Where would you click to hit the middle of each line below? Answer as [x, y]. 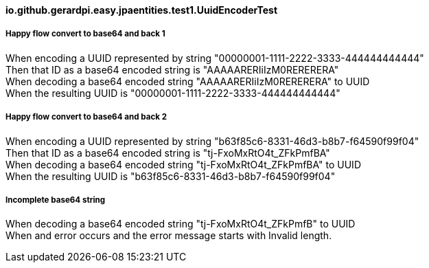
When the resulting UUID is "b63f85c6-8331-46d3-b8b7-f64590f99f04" [171, 176]
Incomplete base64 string [56, 200]
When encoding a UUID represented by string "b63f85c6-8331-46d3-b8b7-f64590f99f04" [212, 141]
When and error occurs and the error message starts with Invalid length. [169, 236]
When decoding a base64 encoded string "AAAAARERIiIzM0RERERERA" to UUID [188, 81]
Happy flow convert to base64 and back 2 [86, 117]
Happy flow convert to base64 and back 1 [85, 34]
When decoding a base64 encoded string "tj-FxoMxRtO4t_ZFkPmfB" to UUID [181, 224]
